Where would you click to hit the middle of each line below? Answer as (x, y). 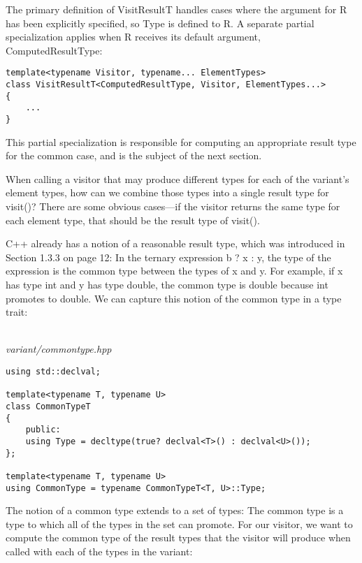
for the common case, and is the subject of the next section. (134, 155)
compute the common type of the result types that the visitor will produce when (178, 538)
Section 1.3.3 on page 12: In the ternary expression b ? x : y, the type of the (168, 257)
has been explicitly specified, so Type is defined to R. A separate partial (160, 23)
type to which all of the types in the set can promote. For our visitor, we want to (179, 524)
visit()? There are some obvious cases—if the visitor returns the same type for (173, 206)
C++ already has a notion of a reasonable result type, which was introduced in (175, 243)
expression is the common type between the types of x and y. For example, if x (174, 271)
